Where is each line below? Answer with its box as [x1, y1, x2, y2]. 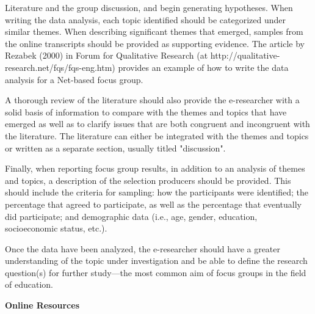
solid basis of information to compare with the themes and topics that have [5, 105, 287, 118]
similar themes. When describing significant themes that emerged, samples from [5, 25, 303, 38]
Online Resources [5, 299, 79, 312]
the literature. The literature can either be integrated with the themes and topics [5, 129, 309, 142]
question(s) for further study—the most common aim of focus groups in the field [5, 266, 306, 279]
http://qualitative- [210, 49, 280, 62]
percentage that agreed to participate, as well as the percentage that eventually [5, 197, 302, 210]
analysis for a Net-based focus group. [5, 73, 143, 86]
